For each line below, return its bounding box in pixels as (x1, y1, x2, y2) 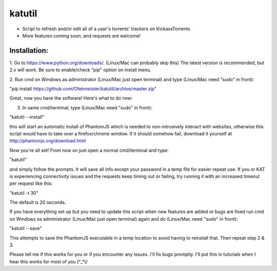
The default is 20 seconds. (9, 199, 66, 205)
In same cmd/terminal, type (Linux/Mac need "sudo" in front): (22, 104, 152, 110)
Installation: (9, 46, 49, 55)
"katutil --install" (9, 114, 45, 120)
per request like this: (9, 180, 53, 187)
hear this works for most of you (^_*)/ (9, 258, 88, 264)
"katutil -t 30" (9, 190, 38, 196)
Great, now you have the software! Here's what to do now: (9, 95, 133, 101)
